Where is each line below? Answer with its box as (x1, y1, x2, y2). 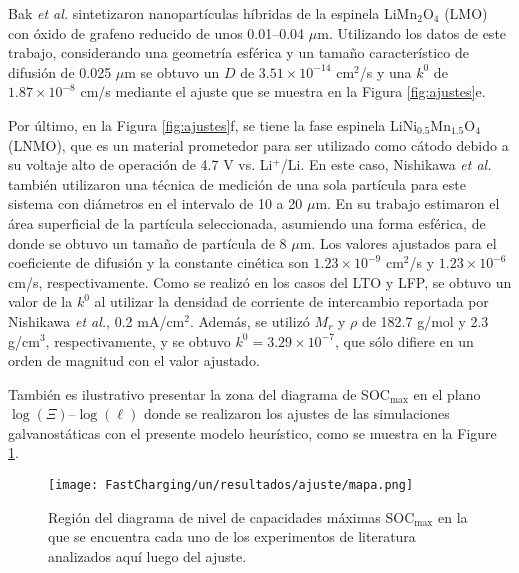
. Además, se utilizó (189, 310, 310, 331)
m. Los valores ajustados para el (299, 232, 497, 253)
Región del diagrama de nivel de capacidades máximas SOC (48, 506, 415, 527)
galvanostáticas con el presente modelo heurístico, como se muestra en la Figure (8, 422, 497, 443)
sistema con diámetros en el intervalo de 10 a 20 (8, 193, 303, 214)
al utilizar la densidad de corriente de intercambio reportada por (94, 291, 489, 312)
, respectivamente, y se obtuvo (45, 330, 231, 351)
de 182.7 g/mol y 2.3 (361, 310, 489, 331)
